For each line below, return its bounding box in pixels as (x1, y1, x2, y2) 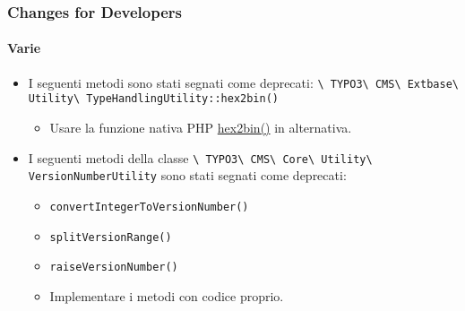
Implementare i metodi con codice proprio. (49, 286, 284, 305)
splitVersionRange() (49, 230, 172, 244)
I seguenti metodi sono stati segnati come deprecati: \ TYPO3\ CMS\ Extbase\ (28, 73, 459, 91)
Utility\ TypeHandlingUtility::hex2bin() (28, 92, 279, 106)
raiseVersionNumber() (49, 261, 178, 274)
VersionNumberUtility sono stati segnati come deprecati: (28, 166, 347, 185)
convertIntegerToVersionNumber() (49, 200, 249, 213)
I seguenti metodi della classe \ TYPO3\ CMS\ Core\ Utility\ (28, 148, 373, 167)
